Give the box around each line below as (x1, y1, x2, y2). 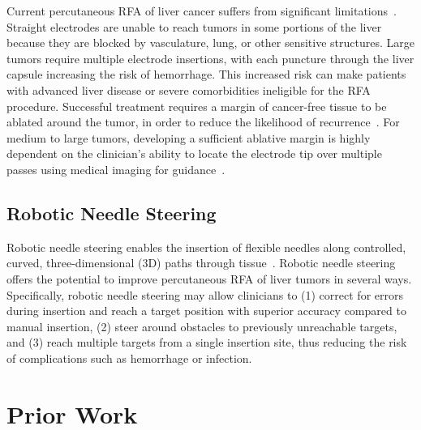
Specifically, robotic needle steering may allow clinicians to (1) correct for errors (6, 286, 403, 303)
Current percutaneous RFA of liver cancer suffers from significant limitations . (6, 2, 397, 19)
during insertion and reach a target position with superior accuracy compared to (6, 302, 406, 319)
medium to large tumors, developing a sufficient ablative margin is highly (6, 129, 371, 146)
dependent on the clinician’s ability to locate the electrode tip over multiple (6, 145, 382, 162)
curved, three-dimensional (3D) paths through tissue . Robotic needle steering (6, 254, 396, 271)
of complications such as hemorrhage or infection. (6, 349, 252, 366)
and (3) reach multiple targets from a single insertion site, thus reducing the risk (6, 334, 407, 351)
